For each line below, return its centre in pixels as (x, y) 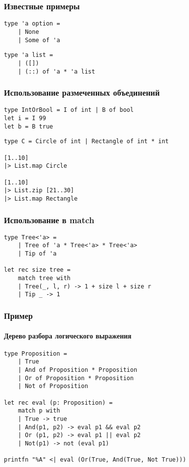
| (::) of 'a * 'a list (57, 71)
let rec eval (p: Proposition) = (58, 402)
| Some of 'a (39, 40)
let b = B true (29, 126)
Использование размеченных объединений (82, 92)
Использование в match (49, 220)
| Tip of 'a (37, 254)
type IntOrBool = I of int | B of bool (69, 110)
